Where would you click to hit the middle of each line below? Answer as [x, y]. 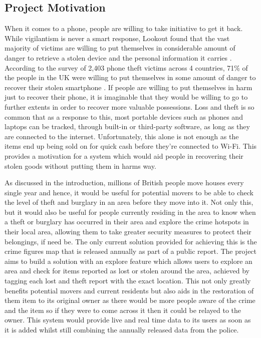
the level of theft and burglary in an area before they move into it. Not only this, [129, 202]
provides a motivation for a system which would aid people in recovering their [124, 155]
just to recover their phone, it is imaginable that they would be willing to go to [126, 97]
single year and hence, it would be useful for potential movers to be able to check [129, 192]
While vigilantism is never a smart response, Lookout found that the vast [117, 38]
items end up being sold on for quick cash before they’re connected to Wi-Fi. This [131, 146]
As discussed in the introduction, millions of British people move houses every [124, 183]
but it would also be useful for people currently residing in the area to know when [130, 212]
